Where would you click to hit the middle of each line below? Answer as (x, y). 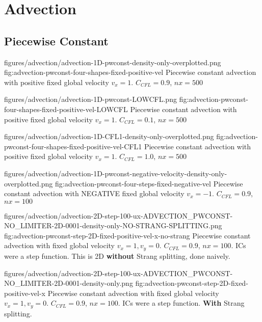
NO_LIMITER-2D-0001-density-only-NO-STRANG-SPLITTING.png (113, 225)
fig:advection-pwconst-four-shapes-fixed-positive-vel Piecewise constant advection (130, 72)
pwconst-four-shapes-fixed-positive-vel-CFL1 (73, 146)
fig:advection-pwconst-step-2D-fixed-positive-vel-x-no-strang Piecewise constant (127, 235)
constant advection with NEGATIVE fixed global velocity (94, 193)
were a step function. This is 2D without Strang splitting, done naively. (117, 256)
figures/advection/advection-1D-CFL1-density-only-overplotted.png (109, 136)
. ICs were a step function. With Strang (181, 303)
